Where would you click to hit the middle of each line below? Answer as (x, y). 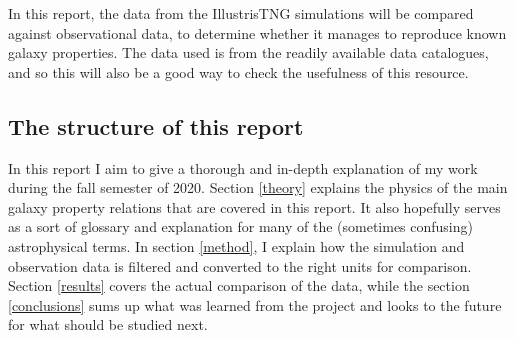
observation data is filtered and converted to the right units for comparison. (240, 265)
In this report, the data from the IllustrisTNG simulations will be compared (241, 13)
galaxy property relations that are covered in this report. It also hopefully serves (254, 206)
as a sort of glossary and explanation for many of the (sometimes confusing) (240, 226)
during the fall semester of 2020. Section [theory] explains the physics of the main (258, 187)
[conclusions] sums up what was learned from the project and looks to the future (255, 304)
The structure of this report (156, 125)
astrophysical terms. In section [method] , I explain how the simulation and (236, 245)
